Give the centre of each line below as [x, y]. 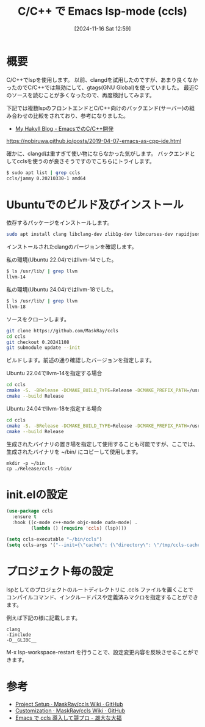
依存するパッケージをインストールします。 [59, 223]
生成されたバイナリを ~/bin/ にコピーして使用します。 [74, 451]
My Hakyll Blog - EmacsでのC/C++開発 [64, 128]
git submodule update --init [43, 348]
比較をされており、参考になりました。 [81, 115]
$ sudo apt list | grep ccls [43, 173]
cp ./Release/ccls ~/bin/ [39, 469]
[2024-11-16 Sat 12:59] [103, 28]
